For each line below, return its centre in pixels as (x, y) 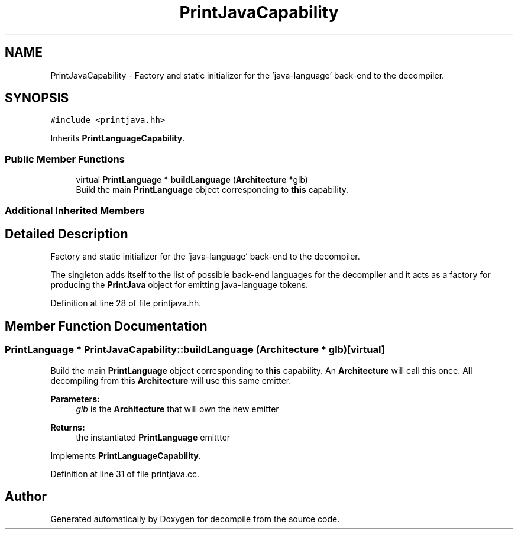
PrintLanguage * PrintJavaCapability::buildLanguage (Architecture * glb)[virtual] (195, 350)
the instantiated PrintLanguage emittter (153, 437)
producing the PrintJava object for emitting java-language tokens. (179, 285)
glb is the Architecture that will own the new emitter (177, 409)
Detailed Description (67, 234)
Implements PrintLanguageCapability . (126, 455)
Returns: (68, 427)
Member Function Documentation (106, 326)
